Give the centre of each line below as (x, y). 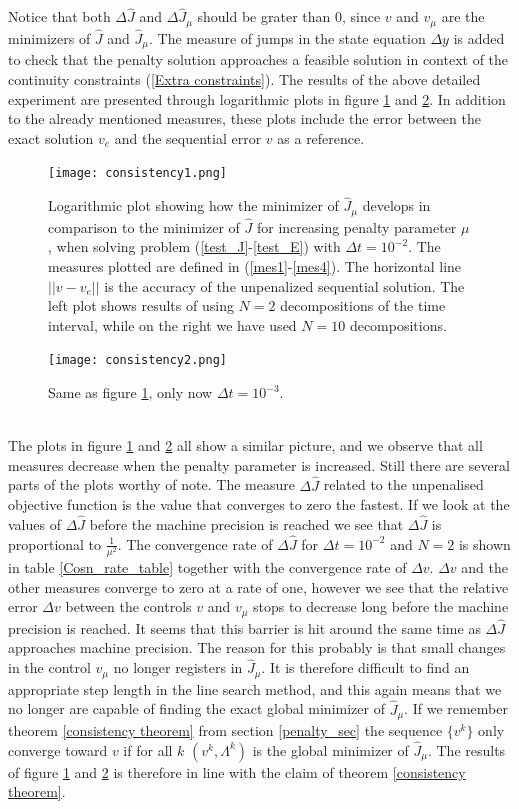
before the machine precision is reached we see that (246, 524)
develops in (396, 205)
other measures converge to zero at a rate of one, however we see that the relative (258, 586)
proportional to (55, 543)
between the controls (128, 606)
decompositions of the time (363, 305)
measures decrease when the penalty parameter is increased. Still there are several (259, 464)
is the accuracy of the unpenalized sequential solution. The (284, 285)
